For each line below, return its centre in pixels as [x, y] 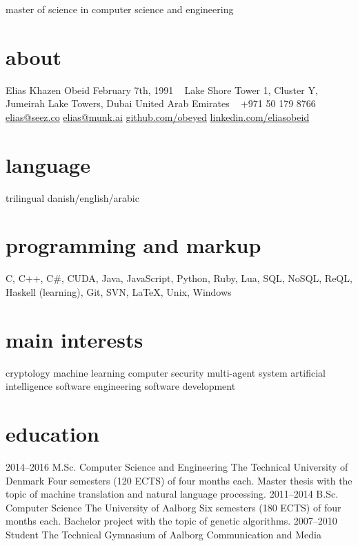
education [52, 434]
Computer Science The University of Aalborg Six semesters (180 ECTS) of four [173, 507]
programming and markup [133, 245]
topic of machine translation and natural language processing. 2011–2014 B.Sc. [172, 494]
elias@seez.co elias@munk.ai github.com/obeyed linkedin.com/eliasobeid [158, 116]
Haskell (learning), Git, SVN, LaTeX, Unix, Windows [119, 291]
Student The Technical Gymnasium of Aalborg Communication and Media [164, 534]
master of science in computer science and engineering [120, 9]
